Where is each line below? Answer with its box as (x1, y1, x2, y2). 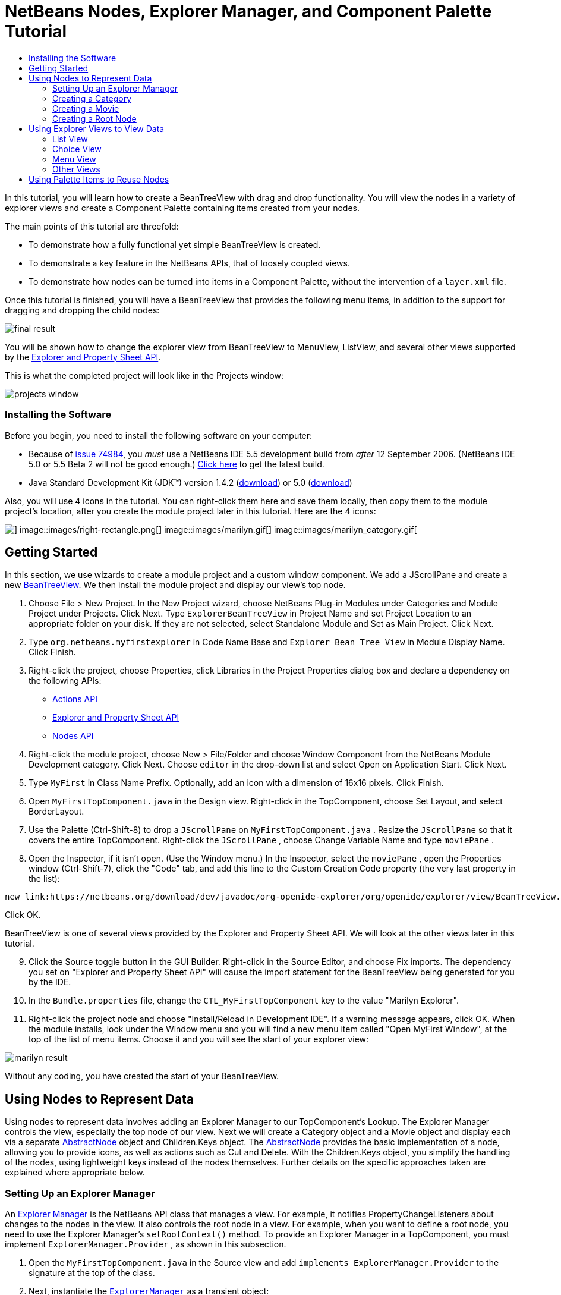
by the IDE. (29, 977, 71, 988)
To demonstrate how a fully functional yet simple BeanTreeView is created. (29, 239, 321, 250)
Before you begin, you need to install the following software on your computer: (5, 430, 313, 441)
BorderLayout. (29, 806, 84, 817)
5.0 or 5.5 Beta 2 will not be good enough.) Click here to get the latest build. (29, 458, 324, 469)
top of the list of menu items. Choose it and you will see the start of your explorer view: (29, 1034, 369, 1045)
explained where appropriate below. (5, 1167, 145, 1178)
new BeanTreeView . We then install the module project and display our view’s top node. (5, 580, 346, 590)
